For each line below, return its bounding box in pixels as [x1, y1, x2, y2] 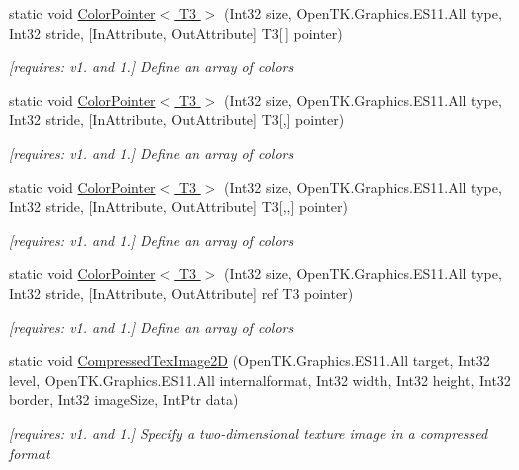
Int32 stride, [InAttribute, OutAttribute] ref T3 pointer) [9, 282, 354, 303]
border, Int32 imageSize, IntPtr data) [9, 389, 239, 410]
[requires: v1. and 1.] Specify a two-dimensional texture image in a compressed [9, 422, 488, 443]
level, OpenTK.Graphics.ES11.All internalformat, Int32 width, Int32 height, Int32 [9, 369, 511, 390]
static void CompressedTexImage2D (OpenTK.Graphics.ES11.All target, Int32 [9, 350, 490, 371]
